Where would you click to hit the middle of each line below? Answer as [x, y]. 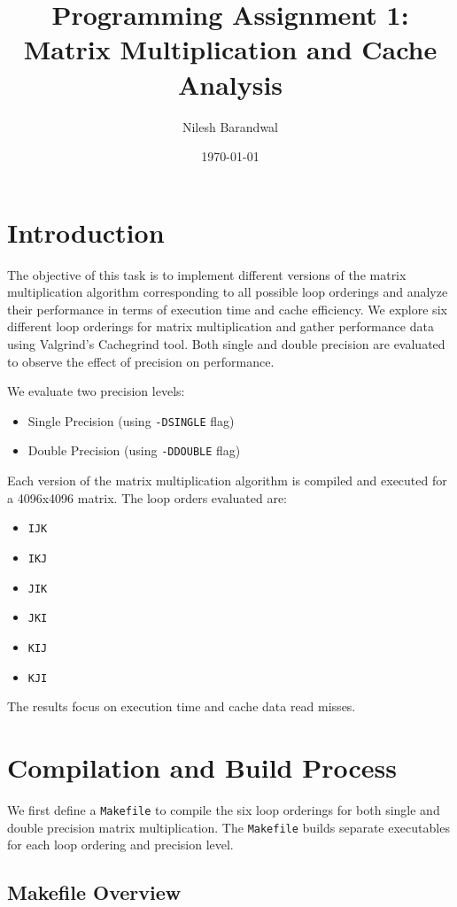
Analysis [230, 84]
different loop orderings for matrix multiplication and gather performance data [221, 326]
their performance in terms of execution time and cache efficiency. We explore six [227, 309]
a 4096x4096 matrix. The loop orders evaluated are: [147, 497]
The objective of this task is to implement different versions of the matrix [207, 274]
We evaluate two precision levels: [96, 391]
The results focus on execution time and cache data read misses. [182, 706]
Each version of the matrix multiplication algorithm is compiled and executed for [227, 481]
